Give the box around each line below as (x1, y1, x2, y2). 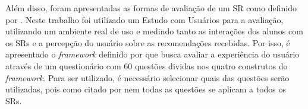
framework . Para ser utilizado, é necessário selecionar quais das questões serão (5, 71, 290, 84)
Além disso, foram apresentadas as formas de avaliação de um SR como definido (5, 2, 297, 14)
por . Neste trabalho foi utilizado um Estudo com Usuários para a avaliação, (5, 13, 284, 25)
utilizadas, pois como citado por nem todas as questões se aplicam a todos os (5, 83, 287, 95)
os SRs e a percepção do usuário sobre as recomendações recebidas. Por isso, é (5, 36, 290, 49)
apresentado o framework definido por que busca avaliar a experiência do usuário (5, 48, 300, 60)
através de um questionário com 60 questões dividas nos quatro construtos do (5, 59, 288, 72)
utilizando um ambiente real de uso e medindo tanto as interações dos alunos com (5, 25, 303, 37)
